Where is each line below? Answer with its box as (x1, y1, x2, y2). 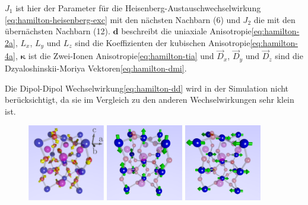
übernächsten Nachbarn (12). (5, 25, 110, 37)
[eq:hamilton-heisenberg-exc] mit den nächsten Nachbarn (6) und (5, 13, 240, 25)
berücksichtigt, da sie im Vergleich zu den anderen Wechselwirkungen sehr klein (5, 93, 294, 106)
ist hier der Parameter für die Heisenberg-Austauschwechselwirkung (15, 2, 261, 14)
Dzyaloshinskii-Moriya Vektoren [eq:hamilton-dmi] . (5, 61, 187, 74)
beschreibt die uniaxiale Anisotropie (121, 25, 252, 37)
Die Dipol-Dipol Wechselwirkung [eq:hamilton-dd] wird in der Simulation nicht (5, 82, 289, 94)
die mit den (253, 13, 296, 25)
